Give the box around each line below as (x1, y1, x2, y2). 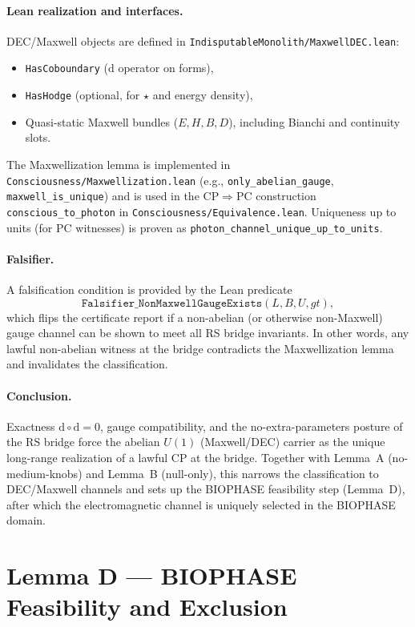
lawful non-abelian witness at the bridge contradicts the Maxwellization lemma (6, 340, 394, 356)
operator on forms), (118, 59, 214, 76)
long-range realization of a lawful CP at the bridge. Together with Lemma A (6, 448, 385, 465)
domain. (6, 512, 46, 529)
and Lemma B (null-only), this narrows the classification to (86, 464, 379, 481)
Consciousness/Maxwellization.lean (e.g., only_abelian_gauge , (6, 171, 334, 188)
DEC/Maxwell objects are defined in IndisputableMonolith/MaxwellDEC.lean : (6, 32, 400, 49)
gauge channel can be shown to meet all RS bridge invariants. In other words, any (6, 324, 409, 341)
